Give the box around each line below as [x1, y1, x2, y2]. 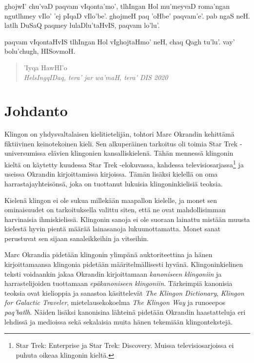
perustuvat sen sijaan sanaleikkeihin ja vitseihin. [4, 233, 149, 243]
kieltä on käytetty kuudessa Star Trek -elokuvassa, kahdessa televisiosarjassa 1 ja [4, 158, 244, 169]
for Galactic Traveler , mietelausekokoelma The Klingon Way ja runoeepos [4, 297, 225, 307]
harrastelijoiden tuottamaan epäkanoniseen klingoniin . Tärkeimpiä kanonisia [4, 278, 233, 288]
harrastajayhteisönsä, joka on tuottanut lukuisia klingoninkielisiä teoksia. [4, 178, 223, 188]
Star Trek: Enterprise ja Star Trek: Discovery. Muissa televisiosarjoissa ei [16, 340, 234, 350]
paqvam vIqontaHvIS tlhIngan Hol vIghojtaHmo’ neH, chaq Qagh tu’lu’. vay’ [4, 36, 235, 46]
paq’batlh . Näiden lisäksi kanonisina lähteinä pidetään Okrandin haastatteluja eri [4, 307, 246, 317]
